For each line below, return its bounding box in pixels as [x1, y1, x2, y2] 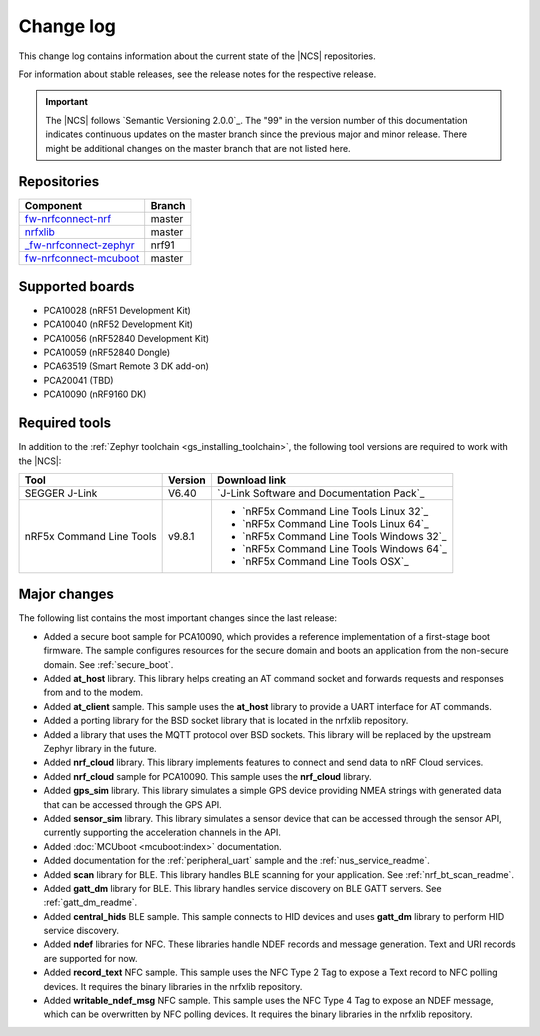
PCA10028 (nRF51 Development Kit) [43, 304, 192, 316]
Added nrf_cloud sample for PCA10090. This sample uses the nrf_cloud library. [43, 770, 372, 782]
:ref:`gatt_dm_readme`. [43, 896, 138, 909]
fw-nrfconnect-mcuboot [24, 251, 140, 265]
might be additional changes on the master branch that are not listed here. [45, 142, 351, 154]
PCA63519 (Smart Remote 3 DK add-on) [43, 360, 210, 372]
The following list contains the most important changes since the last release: [18, 612, 338, 624]
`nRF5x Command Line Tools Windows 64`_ [241, 541, 447, 555]
